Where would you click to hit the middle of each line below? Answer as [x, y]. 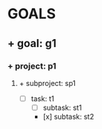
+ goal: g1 [32, 43]
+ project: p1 [32, 66]
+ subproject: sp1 [47, 83]
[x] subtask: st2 [69, 117]
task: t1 [43, 98]
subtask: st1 [62, 107]
